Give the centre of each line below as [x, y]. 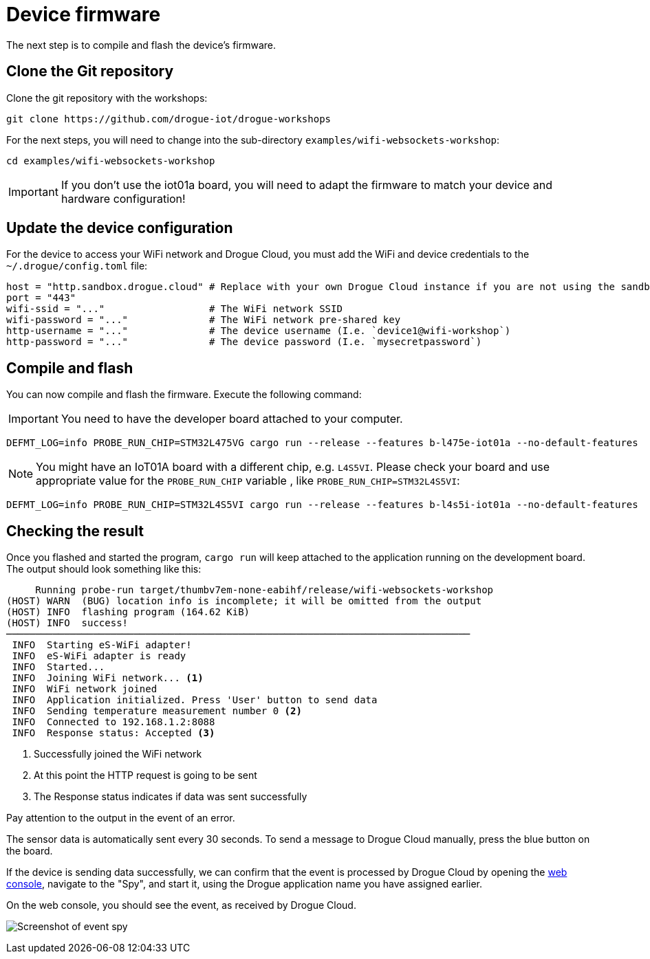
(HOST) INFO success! [67, 623]
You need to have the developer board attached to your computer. [232, 419]
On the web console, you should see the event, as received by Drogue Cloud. [181, 905]
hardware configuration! [123, 198]
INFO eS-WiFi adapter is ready [99, 656]
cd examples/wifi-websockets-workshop [111, 161]
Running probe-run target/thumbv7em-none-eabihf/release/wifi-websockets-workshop [264, 590]
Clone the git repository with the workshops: [107, 98]
